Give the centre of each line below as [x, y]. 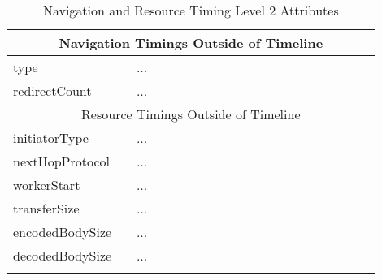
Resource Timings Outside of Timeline [191, 114]
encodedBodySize [63, 232]
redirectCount [52, 90]
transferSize [46, 208]
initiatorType [51, 138]
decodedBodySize [63, 255]
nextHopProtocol [61, 161]
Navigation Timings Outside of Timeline [191, 43]
